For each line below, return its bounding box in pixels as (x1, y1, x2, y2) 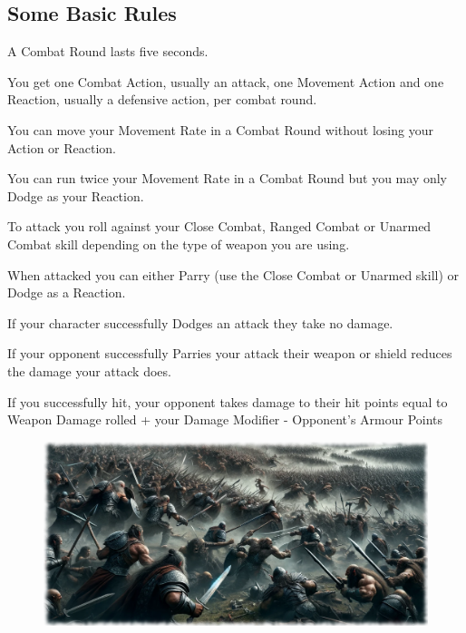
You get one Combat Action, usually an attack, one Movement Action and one (7, 72, 444, 91)
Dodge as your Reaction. (7, 186, 144, 205)
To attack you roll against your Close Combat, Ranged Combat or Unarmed (7, 217, 432, 236)
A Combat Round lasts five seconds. (7, 42, 209, 61)
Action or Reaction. (7, 138, 117, 157)
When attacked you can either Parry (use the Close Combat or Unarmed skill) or (7, 265, 460, 284)
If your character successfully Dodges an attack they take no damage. (7, 313, 393, 332)
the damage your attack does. (7, 361, 171, 380)
